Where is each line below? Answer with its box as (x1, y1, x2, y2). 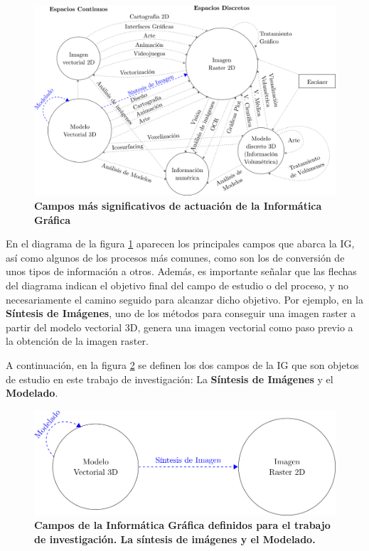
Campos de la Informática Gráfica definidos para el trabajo (34, 518, 331, 533)
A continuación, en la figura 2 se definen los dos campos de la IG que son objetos (6, 358, 359, 373)
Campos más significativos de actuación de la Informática (34, 198, 322, 213)
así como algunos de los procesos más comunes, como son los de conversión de (6, 250, 345, 264)
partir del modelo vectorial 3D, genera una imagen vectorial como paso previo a (6, 319, 353, 334)
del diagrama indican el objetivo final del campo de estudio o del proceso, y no (6, 278, 349, 293)
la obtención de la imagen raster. (6, 333, 149, 348)
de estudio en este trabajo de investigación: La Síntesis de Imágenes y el (6, 371, 333, 386)
